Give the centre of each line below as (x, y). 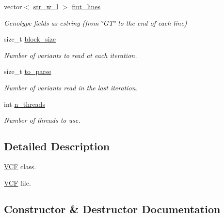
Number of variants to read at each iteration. (71, 55)
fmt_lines (86, 6)
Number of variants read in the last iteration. (71, 87)
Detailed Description (57, 146)
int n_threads (24, 104)
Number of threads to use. (42, 120)
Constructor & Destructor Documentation (112, 209)
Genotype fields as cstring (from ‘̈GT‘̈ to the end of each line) (96, 22)
